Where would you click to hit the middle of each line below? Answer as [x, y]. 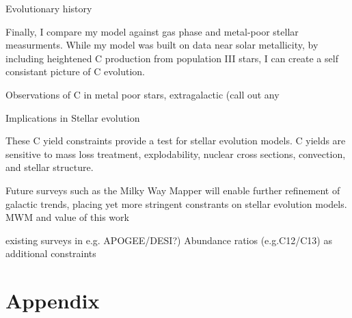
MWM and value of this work [67, 217]
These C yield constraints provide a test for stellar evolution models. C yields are [176, 141]
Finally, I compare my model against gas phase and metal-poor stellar [152, 31]
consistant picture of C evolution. [75, 71]
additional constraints [51, 253]
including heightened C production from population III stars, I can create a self [172, 58]
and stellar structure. [50, 167]
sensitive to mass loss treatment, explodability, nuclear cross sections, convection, [176, 154]
